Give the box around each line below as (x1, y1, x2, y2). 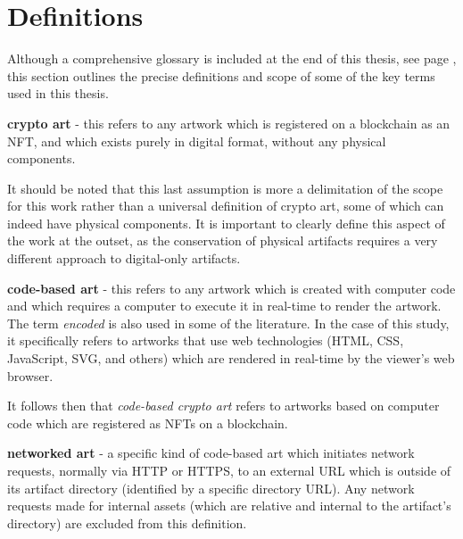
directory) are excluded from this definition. (7, 513, 247, 532)
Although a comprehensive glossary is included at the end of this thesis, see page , (7, 49, 457, 68)
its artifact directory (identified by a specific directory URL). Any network (7, 478, 415, 497)
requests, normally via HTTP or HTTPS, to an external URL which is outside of (7, 461, 451, 479)
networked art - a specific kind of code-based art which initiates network (7, 444, 415, 462)
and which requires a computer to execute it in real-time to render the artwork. (7, 296, 442, 315)
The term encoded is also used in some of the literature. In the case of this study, (7, 313, 450, 332)
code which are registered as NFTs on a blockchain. (7, 413, 288, 432)
